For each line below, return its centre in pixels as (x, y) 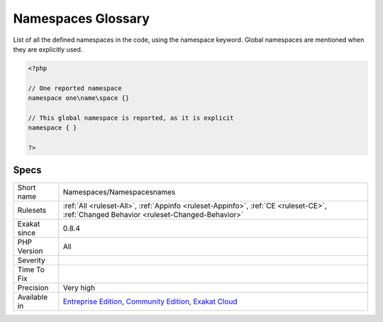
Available (33, 296)
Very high (79, 287)
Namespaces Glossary (82, 18)
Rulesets (32, 210)
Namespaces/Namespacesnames (119, 191)
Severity (31, 260)
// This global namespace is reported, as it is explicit (131, 118)
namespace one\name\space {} (79, 98)
